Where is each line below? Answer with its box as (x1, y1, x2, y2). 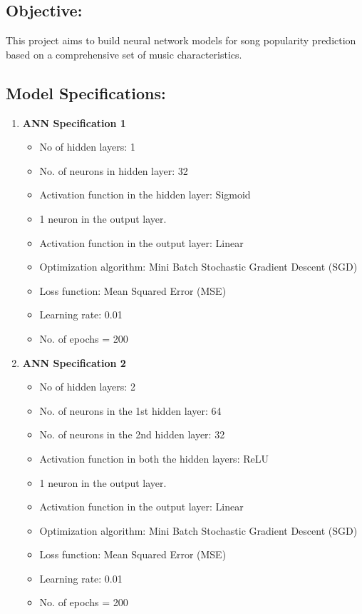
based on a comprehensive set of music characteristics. (6, 46, 242, 61)
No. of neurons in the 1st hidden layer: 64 (39, 403, 222, 418)
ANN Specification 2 (22, 355, 126, 370)
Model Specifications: (6, 81, 166, 104)
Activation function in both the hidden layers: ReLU (39, 451, 269, 465)
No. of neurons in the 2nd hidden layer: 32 (39, 427, 225, 442)
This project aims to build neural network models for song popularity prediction (6, 33, 356, 48)
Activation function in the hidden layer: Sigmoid (39, 187, 251, 202)
